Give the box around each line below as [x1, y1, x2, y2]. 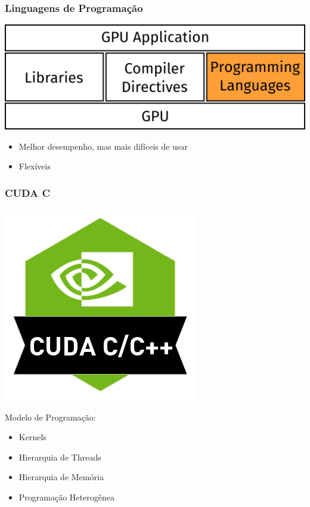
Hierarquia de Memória [18, 471, 104, 483]
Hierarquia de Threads [18, 450, 101, 463]
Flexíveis [18, 160, 51, 172]
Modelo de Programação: [5, 410, 96, 423]
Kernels [18, 431, 46, 443]
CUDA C [5, 185, 51, 200]
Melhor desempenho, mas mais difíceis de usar [18, 140, 188, 152]
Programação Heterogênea [18, 490, 114, 503]
